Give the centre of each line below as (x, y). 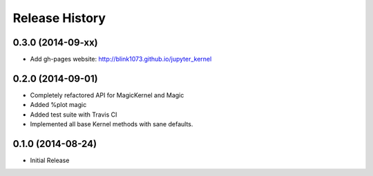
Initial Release (50, 160)
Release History (59, 18)
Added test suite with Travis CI (74, 115)
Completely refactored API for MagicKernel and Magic (107, 95)
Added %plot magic (58, 105)
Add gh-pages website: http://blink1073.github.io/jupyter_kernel (121, 59)
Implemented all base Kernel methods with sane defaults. (112, 124)
